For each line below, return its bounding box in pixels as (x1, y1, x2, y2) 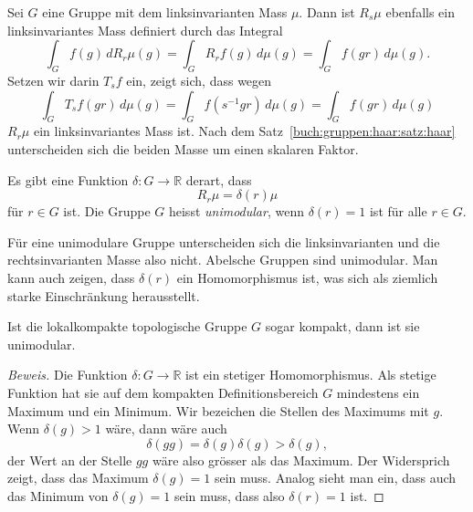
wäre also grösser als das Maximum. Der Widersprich (152, 450, 450, 469)
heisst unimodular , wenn (168, 202, 304, 221)
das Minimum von (7, 486, 109, 505)
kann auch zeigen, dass (7, 267, 135, 287)
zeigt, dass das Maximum (7, 468, 149, 487)
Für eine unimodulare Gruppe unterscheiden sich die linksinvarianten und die (7, 232, 440, 251)
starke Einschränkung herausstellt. (7, 286, 200, 305)
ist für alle (369, 202, 427, 221)
